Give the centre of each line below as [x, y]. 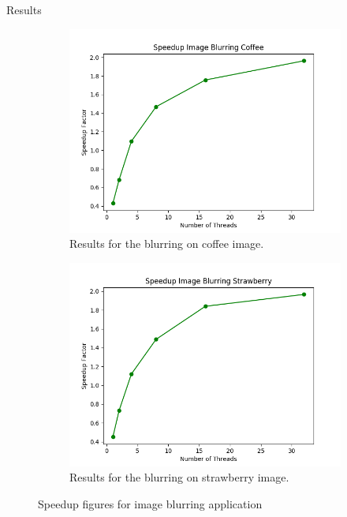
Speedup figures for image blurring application [150, 503]
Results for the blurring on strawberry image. [179, 477]
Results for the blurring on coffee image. [167, 244]
